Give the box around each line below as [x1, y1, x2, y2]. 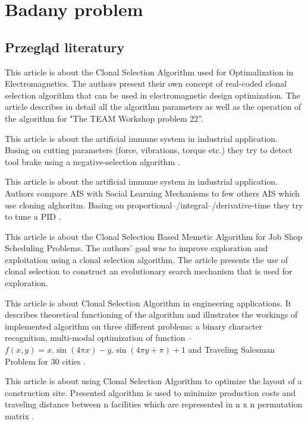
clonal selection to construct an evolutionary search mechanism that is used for [5, 265, 293, 277]
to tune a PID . [5, 210, 61, 223]
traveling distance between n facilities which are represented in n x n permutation [5, 398, 303, 410]
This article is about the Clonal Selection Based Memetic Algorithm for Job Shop [5, 230, 303, 242]
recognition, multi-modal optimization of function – [5, 331, 193, 344]
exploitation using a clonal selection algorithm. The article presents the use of [5, 253, 288, 265]
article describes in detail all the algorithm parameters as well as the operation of [5, 100, 301, 113]
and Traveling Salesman [188, 343, 275, 356]
